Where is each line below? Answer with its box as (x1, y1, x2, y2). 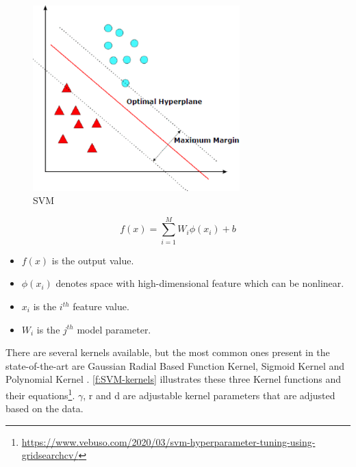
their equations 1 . (5, 386, 75, 402)
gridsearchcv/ (21, 448, 79, 462)
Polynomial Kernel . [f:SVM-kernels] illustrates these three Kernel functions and (5, 372, 342, 386)
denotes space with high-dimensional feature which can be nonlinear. (55, 276, 344, 290)
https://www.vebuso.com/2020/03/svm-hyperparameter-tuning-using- (21, 434, 316, 449)
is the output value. (51, 253, 134, 267)
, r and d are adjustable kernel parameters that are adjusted (83, 388, 335, 402)
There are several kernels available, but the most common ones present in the (5, 345, 330, 359)
